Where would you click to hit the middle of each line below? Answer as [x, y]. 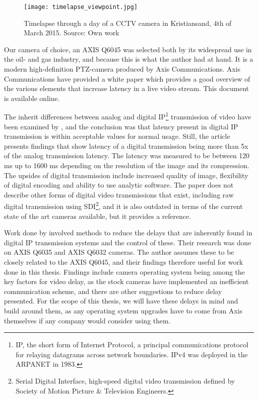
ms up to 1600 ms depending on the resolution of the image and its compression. [127, 165]
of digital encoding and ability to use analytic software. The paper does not [119, 185]
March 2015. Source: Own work [72, 33]
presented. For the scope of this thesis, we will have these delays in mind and [121, 301]
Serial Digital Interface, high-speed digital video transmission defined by [125, 380]
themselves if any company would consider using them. [87, 320]
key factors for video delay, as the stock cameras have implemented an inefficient [127, 281]
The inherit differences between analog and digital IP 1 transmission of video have [128, 116]
